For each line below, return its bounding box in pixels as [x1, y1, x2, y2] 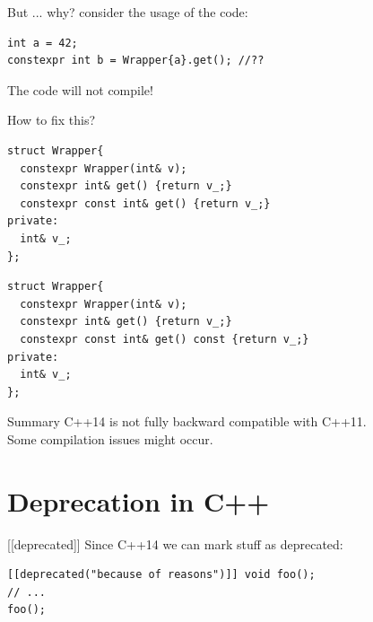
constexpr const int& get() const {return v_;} [20, 332, 309, 346]
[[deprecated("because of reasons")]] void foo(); [7, 568, 316, 582]
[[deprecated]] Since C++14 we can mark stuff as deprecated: [7, 534, 343, 553]
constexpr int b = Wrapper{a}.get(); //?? [7, 54, 265, 67]
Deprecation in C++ [7, 482, 270, 519]
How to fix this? [7, 110, 96, 129]
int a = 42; [7, 36, 78, 49]
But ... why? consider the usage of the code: [7, 3, 248, 21]
